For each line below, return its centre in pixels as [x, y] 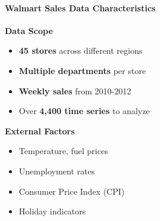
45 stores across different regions [81, 50]
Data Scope [29, 30]
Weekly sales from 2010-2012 [75, 90]
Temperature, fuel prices [63, 151]
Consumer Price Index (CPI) [72, 191]
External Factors [40, 131]
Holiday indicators [52, 211]
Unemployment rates [57, 171]
